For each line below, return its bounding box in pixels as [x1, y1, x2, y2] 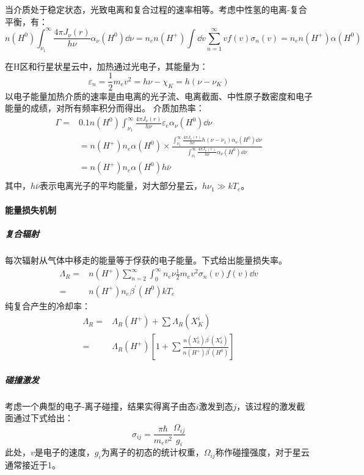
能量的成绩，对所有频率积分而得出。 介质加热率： [5, 101, 205, 114]
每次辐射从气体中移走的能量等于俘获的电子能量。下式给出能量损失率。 [5, 253, 287, 266]
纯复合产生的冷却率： [5, 299, 90, 312]
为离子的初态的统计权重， [101, 446, 204, 458]
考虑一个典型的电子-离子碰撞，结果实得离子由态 [5, 399, 196, 412]
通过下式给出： [13, 411, 73, 424]
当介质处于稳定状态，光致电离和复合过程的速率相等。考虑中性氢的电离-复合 [5, 3, 307, 15]
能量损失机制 [5, 203, 56, 216]
